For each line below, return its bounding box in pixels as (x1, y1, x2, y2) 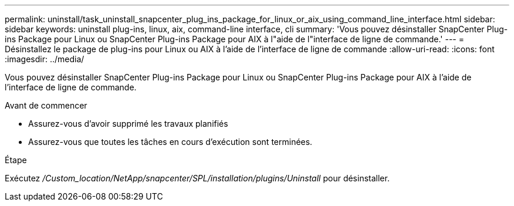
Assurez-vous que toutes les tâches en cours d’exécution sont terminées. (28, 137, 313, 147)
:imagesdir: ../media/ (5, 54, 84, 64)
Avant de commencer (5, 100, 87, 110)
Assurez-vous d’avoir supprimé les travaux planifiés (28, 119, 228, 129)
